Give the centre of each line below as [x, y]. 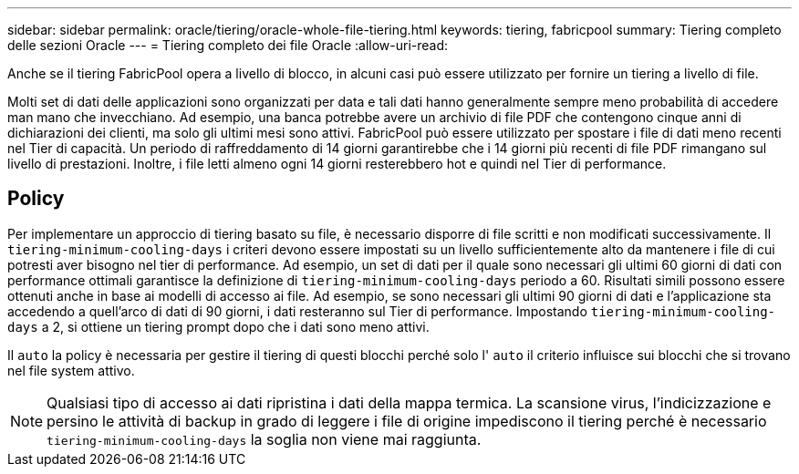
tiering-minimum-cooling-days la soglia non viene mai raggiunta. [264, 439]
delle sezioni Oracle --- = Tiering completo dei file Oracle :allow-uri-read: [228, 45]
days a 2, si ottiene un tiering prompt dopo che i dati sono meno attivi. [218, 326]
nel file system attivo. [71, 370]
